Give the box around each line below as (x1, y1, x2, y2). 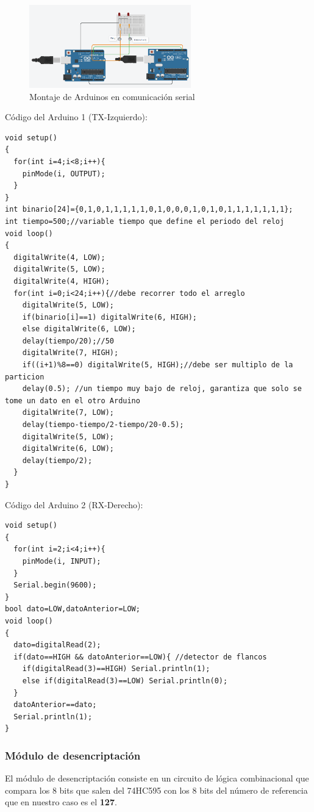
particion (5, 372, 45, 381)
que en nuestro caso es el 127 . (5, 796, 117, 808)
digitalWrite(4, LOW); (13, 253, 105, 262)
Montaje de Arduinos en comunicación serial (29, 90, 195, 102)
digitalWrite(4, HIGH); (13, 276, 110, 286)
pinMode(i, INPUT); (22, 556, 101, 566)
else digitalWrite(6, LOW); (22, 325, 136, 334)
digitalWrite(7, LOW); (22, 408, 114, 417)
